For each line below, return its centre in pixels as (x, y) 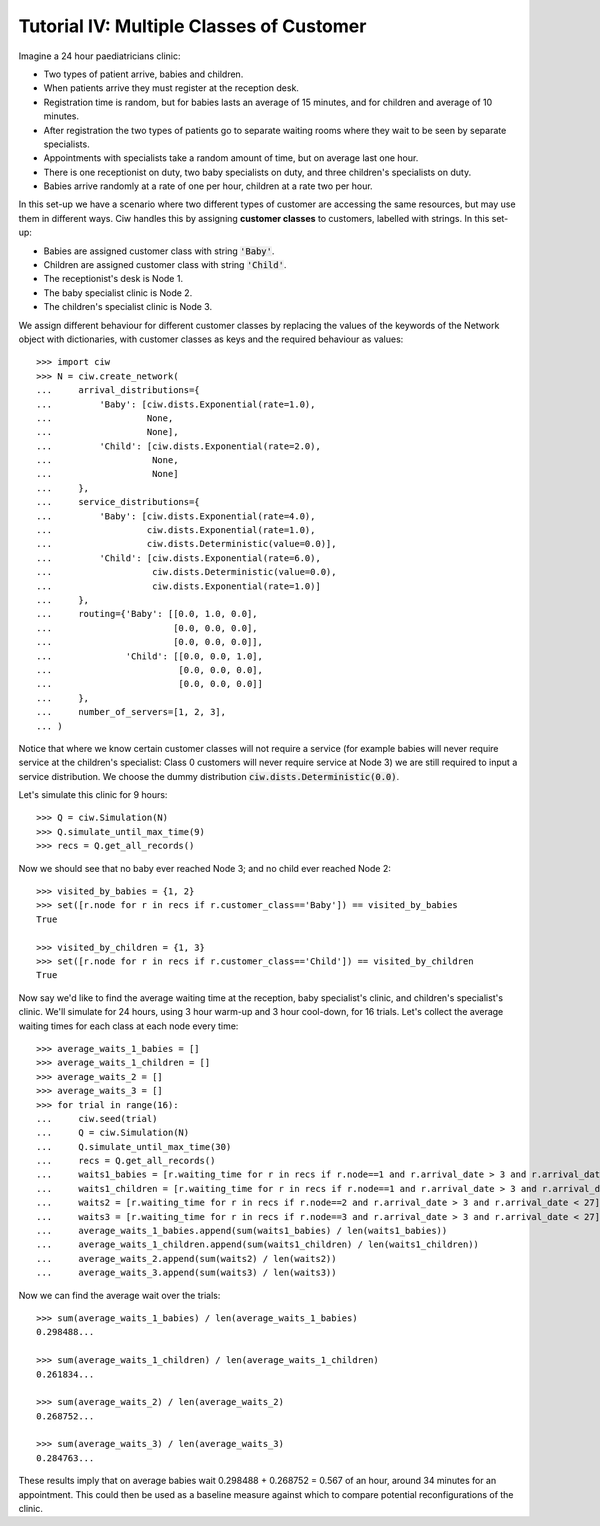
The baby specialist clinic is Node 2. (118, 292)
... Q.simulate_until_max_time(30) (134, 1146)
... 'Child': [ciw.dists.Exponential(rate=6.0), (179, 558)
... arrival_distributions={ (118, 390)
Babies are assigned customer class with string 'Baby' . (159, 251)
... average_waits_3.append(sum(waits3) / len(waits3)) (186, 1273)
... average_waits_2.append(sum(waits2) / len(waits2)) (186, 1258)
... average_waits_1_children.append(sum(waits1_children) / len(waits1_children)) (258, 1244)
